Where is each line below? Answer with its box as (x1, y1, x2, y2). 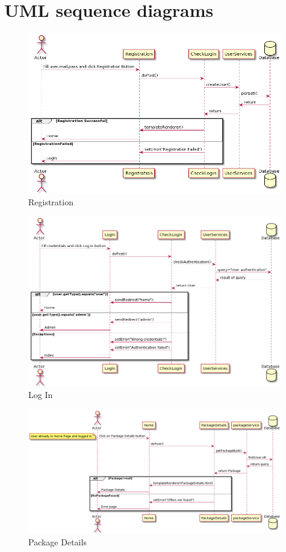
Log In (28, 388, 53, 401)
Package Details (28, 535, 87, 548)
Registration (28, 195, 73, 208)
